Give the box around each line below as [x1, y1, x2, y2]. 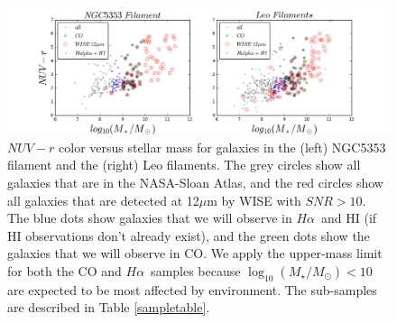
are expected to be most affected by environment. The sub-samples [7, 280, 377, 299]
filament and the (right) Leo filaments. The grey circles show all [7, 155, 361, 174]
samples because [151, 261, 241, 280]
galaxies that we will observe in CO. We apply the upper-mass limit [7, 244, 383, 263]
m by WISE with [207, 190, 301, 209]
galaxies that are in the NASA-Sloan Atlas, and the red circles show [7, 172, 383, 191]
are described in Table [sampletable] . [7, 298, 210, 317]
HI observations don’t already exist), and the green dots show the [7, 226, 370, 245]
